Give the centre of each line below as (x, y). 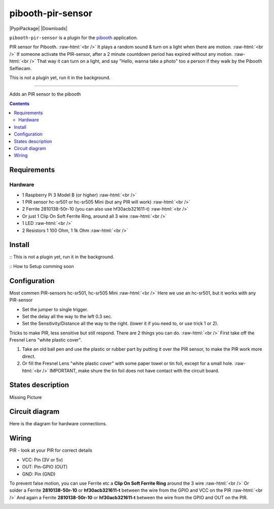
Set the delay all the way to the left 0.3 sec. (67, 316)
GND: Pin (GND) (39, 474)
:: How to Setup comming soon (42, 266)
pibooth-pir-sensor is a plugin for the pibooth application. (74, 38)
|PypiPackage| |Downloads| (39, 28)
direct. (29, 356)
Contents (20, 104)
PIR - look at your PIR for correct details (51, 450)
